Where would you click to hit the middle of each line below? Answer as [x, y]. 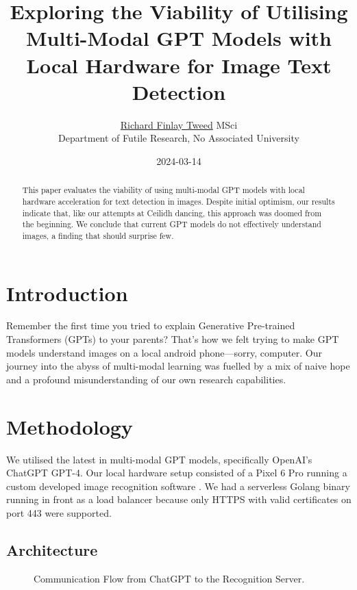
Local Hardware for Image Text [179, 65]
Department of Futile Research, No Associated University [179, 138]
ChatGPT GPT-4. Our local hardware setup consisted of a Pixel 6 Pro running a [177, 473]
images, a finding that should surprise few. [98, 235]
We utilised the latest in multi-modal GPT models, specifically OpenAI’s [159, 459]
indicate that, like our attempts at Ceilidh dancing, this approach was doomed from [172, 213]
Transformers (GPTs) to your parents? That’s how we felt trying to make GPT [173, 339]
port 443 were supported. [59, 512]
